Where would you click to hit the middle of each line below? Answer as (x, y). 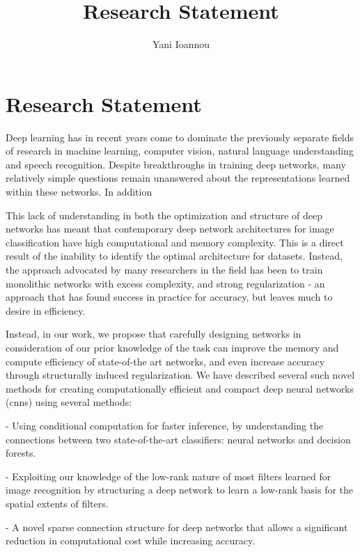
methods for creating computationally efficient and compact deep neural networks (180, 388)
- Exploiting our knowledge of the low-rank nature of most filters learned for (169, 476)
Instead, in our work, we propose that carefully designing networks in (154, 334)
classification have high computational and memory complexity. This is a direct (175, 242)
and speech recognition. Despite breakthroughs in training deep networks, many (176, 164)
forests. (21, 453)
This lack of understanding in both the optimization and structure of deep (164, 215)
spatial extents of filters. (57, 503)
